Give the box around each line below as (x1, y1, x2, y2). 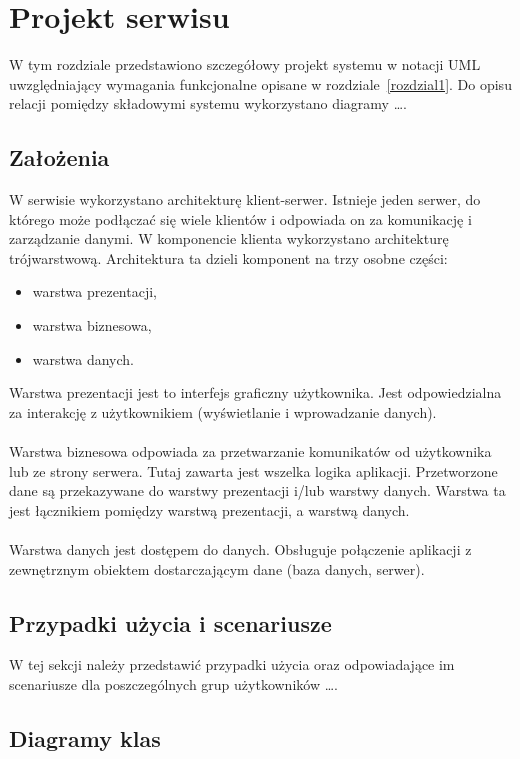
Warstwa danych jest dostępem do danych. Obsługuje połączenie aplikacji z (9, 539, 472, 560)
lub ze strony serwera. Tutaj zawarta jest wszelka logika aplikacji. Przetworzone (9, 460, 498, 481)
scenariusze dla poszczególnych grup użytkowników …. (9, 674, 338, 694)
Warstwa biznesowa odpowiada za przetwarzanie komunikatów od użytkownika (9, 441, 492, 462)
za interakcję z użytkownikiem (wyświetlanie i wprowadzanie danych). (9, 401, 437, 422)
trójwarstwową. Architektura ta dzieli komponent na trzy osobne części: (9, 247, 448, 268)
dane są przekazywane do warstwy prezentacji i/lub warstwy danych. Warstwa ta (9, 480, 506, 501)
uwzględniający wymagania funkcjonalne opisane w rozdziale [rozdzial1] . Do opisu (9, 73, 512, 94)
